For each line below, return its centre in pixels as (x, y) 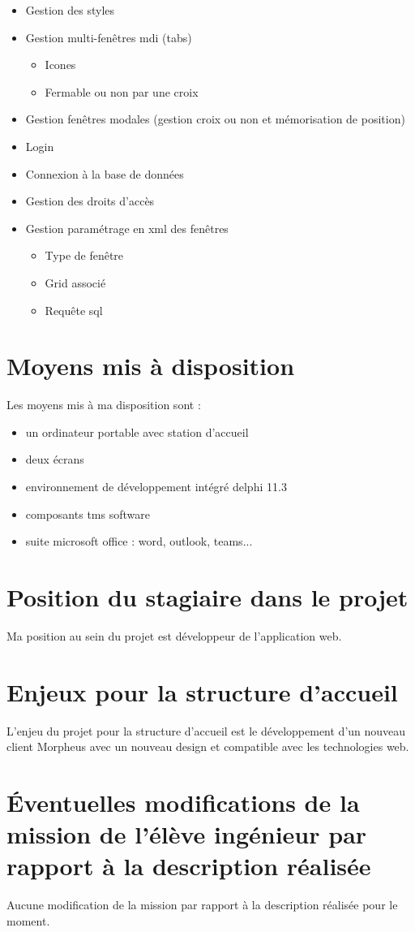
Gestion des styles (70, 10)
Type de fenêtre (84, 255)
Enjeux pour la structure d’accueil (202, 691)
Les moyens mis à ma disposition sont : (104, 405)
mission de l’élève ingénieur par (187, 834)
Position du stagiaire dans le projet (207, 597)
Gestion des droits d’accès (90, 201)
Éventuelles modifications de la (183, 803)
